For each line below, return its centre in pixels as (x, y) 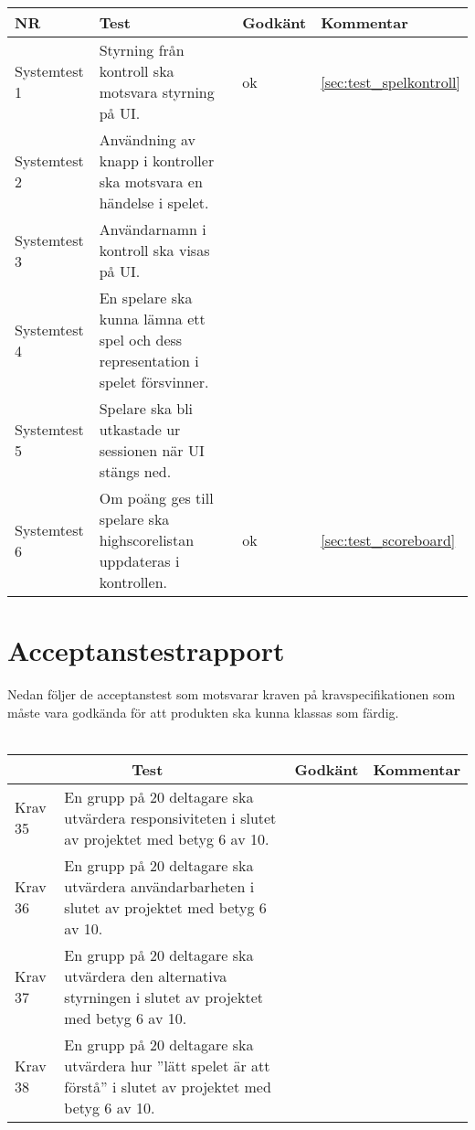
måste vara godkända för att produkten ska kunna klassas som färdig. (203, 712)
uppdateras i (139, 561)
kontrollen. (133, 582)
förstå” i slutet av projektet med (168, 1086)
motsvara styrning (157, 92)
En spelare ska (146, 298)
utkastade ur (140, 429)
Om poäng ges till (156, 498)
